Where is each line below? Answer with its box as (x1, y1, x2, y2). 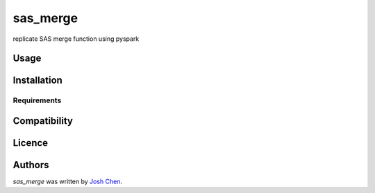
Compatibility (12, 115, 73, 127)
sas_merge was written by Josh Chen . (12, 177, 123, 186)
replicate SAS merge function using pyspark (12, 35, 140, 43)
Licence (12, 137, 49, 149)
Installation (12, 75, 62, 86)
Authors (12, 159, 49, 171)
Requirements (12, 95, 62, 105)
